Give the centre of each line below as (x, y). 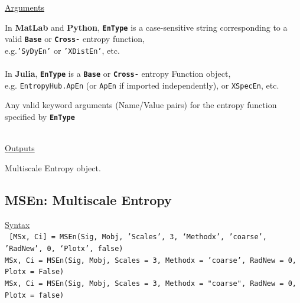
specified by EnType (40, 117)
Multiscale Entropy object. (53, 167)
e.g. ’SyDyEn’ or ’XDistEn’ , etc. (62, 50)
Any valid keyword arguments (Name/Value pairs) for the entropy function (141, 105)
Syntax (17, 224)
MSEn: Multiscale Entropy (88, 199)
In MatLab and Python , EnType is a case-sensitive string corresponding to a (146, 27)
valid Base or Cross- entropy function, (75, 39)
